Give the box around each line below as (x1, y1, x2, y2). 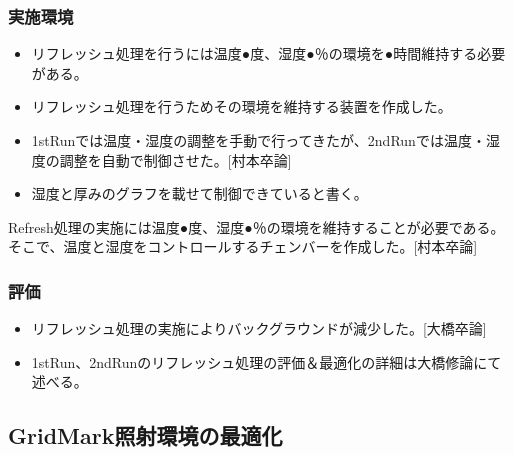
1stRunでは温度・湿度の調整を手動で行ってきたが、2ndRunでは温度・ (31, 130, 486, 150)
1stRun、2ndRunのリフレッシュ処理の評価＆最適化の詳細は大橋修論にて (31, 351, 502, 372)
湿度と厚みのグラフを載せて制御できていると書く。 (31, 183, 368, 204)
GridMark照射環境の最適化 (8, 420, 283, 451)
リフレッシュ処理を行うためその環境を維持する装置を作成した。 (31, 96, 452, 117)
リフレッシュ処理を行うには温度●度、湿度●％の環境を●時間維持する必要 (31, 43, 506, 64)
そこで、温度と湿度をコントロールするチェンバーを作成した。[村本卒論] (8, 236, 478, 257)
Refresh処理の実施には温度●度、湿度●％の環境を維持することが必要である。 (8, 216, 505, 237)
